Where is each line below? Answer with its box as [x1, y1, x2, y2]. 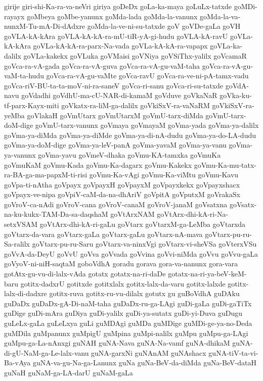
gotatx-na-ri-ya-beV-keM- [168, 268, 247, 279]
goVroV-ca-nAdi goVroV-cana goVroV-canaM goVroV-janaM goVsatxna [4, 199, 228, 209]
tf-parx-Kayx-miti [4, 100, 59, 110]
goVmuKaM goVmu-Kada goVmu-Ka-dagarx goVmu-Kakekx [4, 159, 192, 170]
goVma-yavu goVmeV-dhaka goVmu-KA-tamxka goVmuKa [38, 149, 221, 160]
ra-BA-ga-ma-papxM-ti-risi [4, 169, 87, 180]
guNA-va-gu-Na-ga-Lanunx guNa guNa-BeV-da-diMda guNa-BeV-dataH [32, 357, 256, 368]
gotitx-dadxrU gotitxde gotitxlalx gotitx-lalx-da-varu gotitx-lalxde [20, 278, 226, 289]
